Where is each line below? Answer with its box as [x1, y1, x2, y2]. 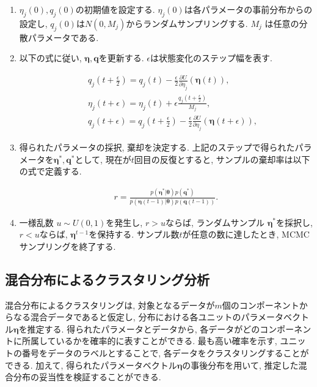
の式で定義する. [19, 165, 82, 178]
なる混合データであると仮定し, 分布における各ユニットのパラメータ [13, 310, 283, 323]
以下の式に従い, [19, 51, 82, 64]
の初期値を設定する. [75, 3, 155, 15]
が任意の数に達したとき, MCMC [182, 228, 310, 241]
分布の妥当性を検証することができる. [13, 370, 161, 383]
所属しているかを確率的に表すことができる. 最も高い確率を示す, [21, 334, 277, 347]
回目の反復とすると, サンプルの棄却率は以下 [134, 152, 310, 165]
